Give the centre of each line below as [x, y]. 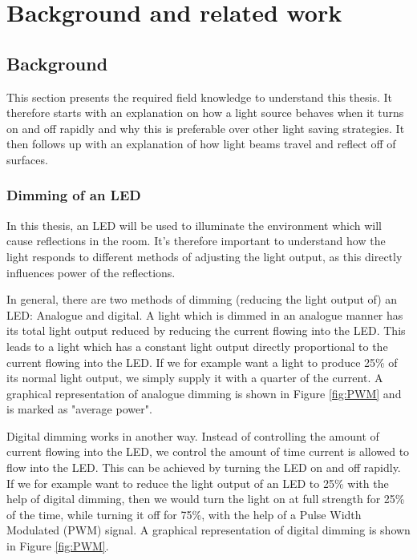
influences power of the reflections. [91, 272]
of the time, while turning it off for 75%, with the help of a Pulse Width [184, 514]
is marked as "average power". [79, 409]
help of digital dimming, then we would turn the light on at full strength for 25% [206, 499]
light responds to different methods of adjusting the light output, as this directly [204, 256]
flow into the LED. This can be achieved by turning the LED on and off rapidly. [204, 467]
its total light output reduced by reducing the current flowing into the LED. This [206, 330]
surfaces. [27, 159]
